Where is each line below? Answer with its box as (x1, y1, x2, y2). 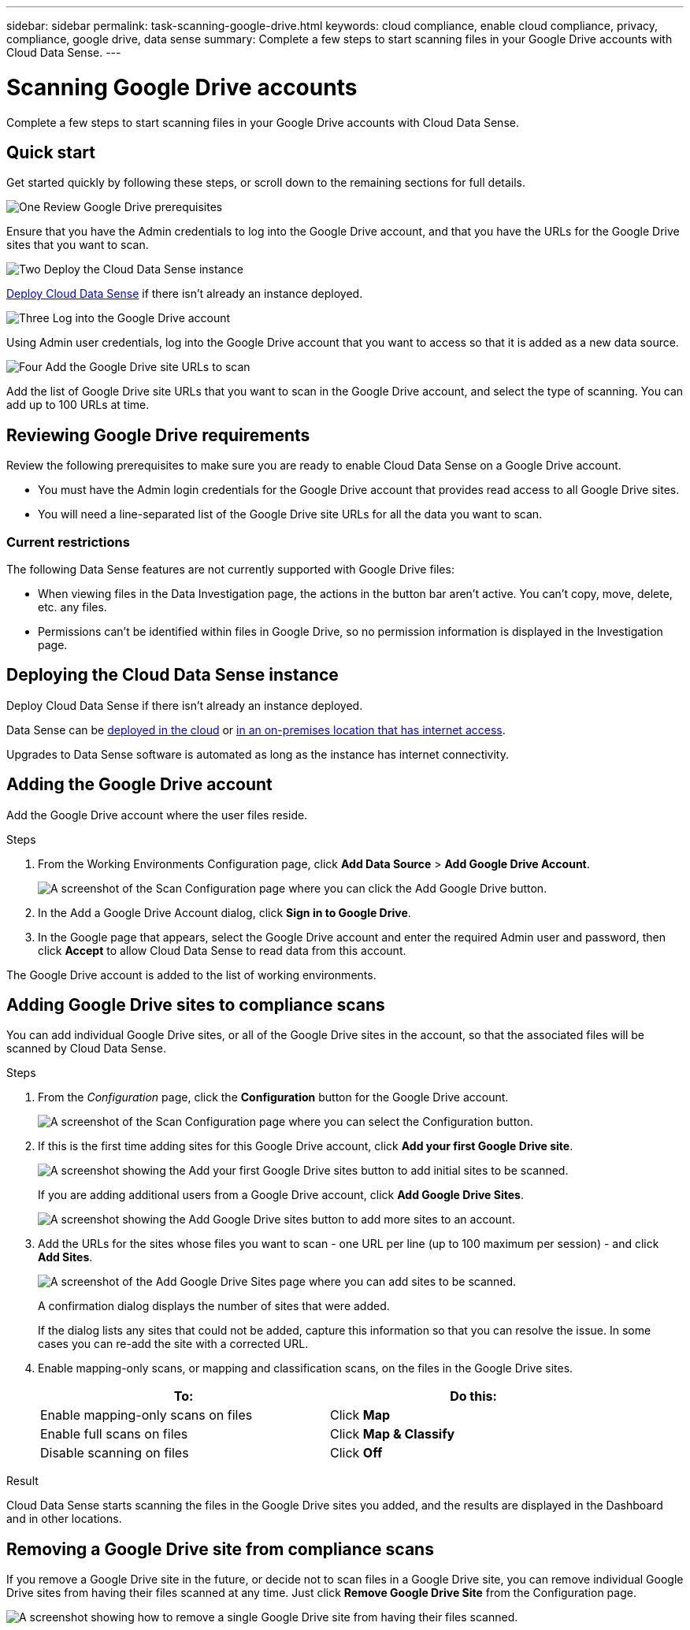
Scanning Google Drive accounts (6, 73, 358, 101)
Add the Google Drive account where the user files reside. (6, 808, 308, 822)
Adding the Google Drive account (6, 774, 273, 795)
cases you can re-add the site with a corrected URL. (38, 1337, 309, 1351)
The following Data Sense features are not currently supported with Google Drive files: (6, 562, 454, 576)
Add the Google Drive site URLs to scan (45, 360, 250, 374)
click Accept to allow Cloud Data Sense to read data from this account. (38, 943, 406, 957)
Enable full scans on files (40, 1426, 188, 1442)
